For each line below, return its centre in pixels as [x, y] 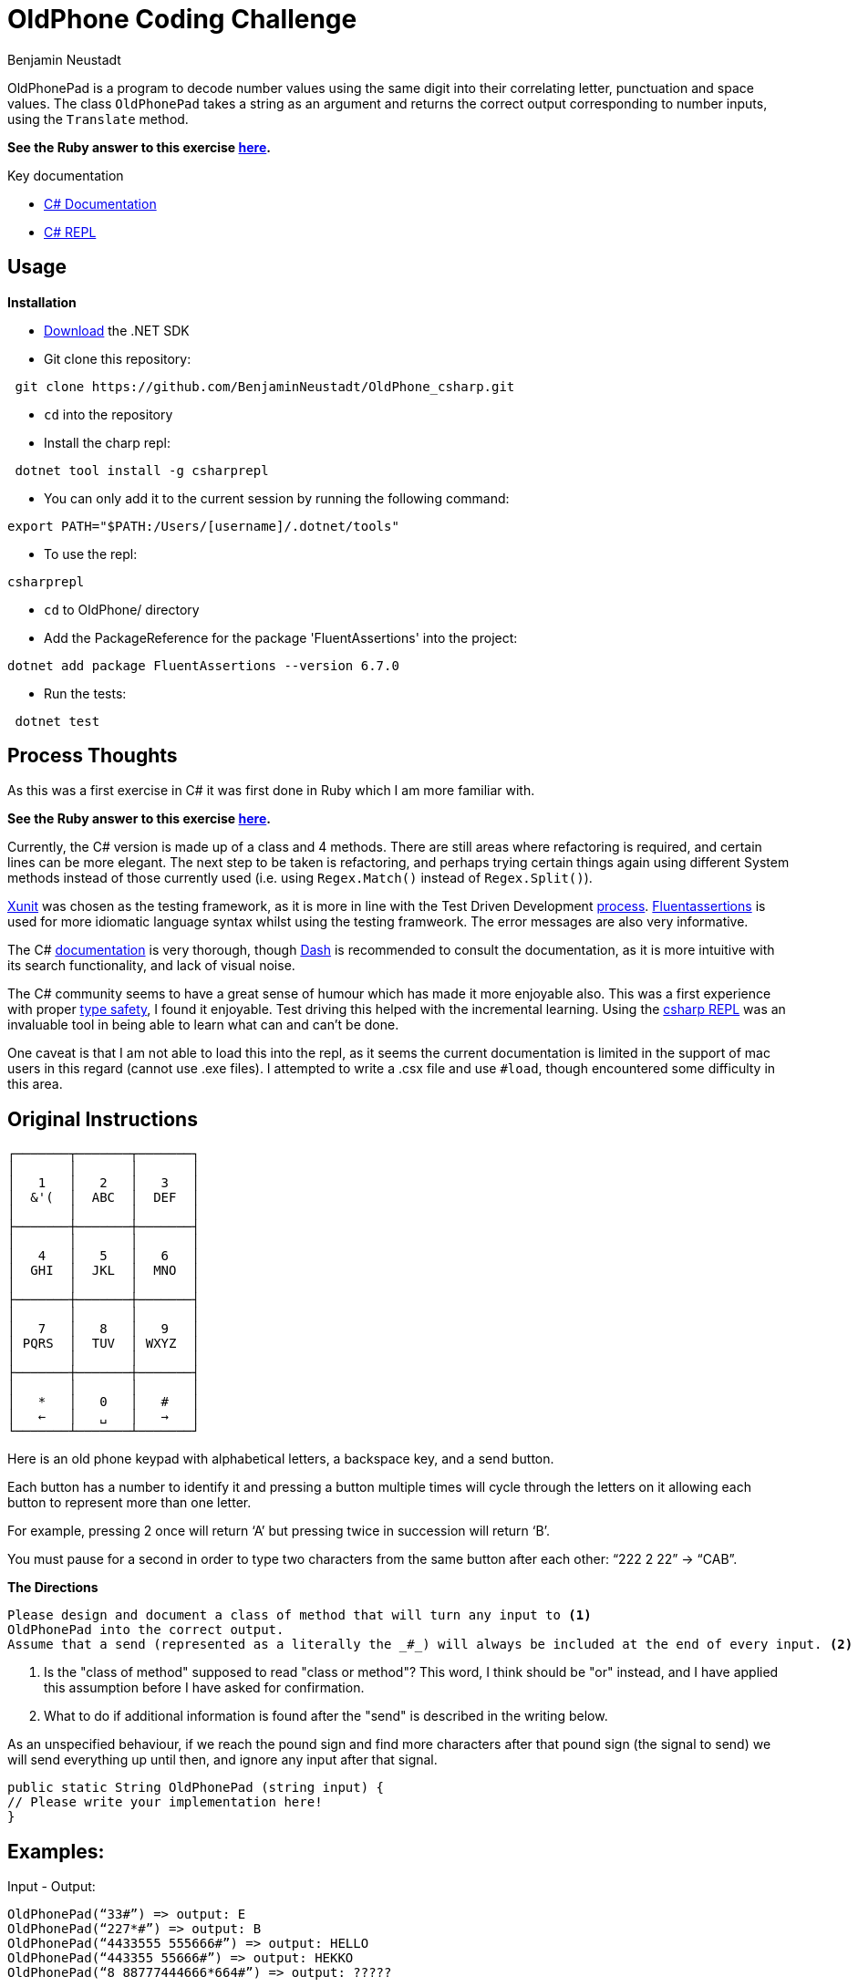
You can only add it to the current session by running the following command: [277, 498]
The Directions [53, 1588]
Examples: [56, 1851]
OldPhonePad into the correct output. [146, 1630]
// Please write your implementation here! [165, 1802]
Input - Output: [52, 1887]
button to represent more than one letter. [129, 1503]
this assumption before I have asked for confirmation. [204, 1688]
